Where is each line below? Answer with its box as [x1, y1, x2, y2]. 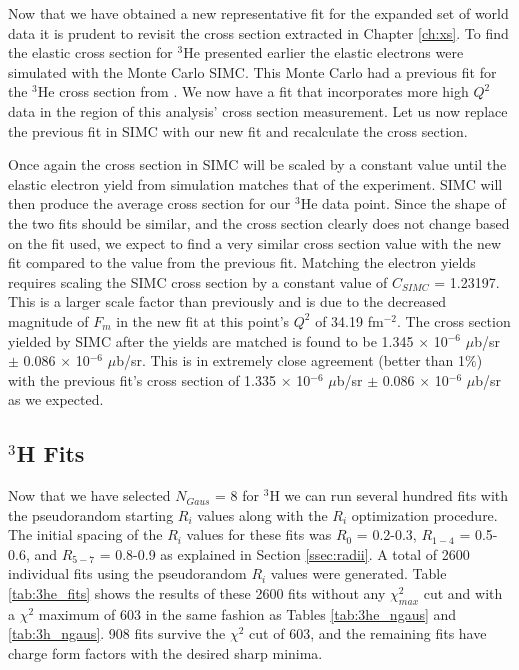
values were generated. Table [270, 563, 447, 584]
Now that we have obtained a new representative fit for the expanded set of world [8, 3, 509, 23]
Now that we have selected [8, 485, 171, 506]
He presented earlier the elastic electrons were [183, 42, 464, 63]
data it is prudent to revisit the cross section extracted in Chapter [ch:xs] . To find [8, 22, 509, 43]
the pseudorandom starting [8, 504, 174, 525]
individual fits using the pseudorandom [8, 563, 247, 584]
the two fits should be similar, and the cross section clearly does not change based [8, 212, 510, 233]
